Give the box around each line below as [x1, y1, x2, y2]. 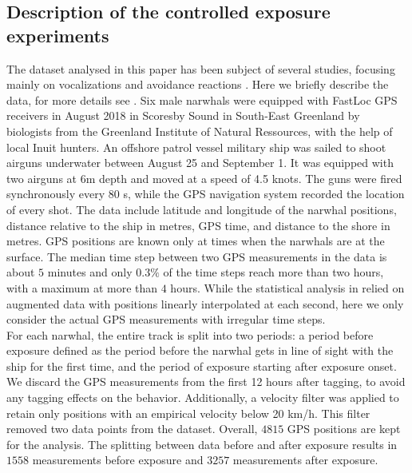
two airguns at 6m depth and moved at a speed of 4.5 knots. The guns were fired [6, 169, 402, 186]
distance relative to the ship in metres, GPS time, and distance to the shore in [6, 217, 390, 233]
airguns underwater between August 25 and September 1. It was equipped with [6, 154, 394, 171]
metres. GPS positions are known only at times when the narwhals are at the [6, 233, 385, 249]
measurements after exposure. [232, 451, 378, 468]
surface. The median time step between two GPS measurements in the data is [6, 248, 387, 264]
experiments [6, 22, 109, 47]
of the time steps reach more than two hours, [163, 264, 384, 280]
